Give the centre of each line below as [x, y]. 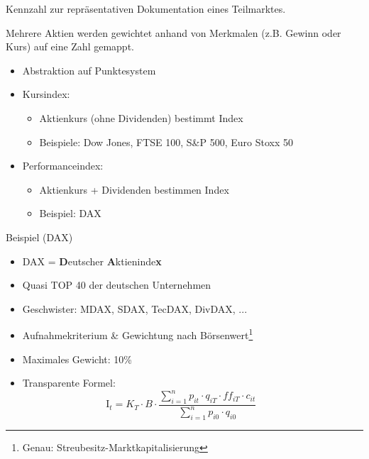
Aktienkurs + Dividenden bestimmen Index [134, 189]
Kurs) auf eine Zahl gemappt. [70, 46]
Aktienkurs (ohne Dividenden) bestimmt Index [141, 117]
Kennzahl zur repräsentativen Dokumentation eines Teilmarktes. [146, 9]
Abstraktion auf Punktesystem [89, 70]
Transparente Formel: [69, 383]
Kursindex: [46, 94]
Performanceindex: [63, 166]
